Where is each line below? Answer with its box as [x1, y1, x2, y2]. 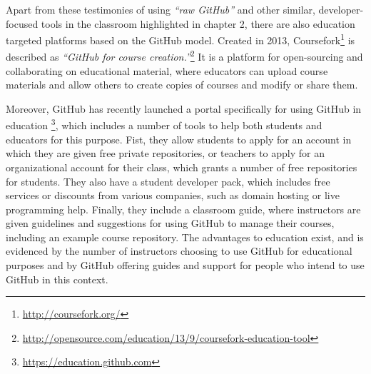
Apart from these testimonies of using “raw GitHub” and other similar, [6, 2, 315, 16]
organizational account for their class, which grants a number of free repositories [6, 159, 357, 174]
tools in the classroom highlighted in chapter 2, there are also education [41, 16, 355, 31]
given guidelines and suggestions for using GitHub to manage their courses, [6, 216, 335, 231]
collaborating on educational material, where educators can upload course [6, 63, 328, 78]
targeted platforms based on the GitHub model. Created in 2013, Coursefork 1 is [6, 31, 355, 47]
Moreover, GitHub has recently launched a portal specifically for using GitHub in [6, 101, 362, 116]
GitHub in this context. [6, 271, 108, 286]
